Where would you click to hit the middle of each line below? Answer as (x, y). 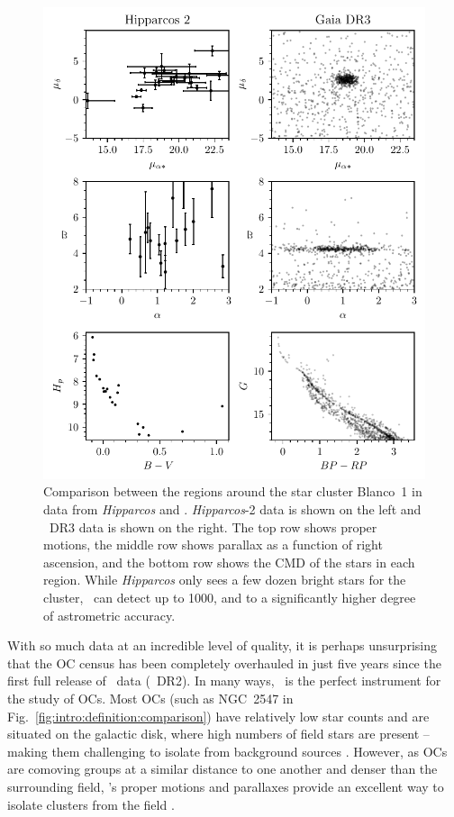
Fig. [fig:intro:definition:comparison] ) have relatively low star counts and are (218, 716)
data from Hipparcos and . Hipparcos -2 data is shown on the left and (232, 509)
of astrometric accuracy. (109, 615)
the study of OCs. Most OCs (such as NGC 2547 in (150, 698)
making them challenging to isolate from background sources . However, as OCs (227, 751)
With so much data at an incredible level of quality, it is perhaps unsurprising (222, 645)
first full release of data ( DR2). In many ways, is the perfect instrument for (224, 681)
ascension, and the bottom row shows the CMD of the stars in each (229, 562)
